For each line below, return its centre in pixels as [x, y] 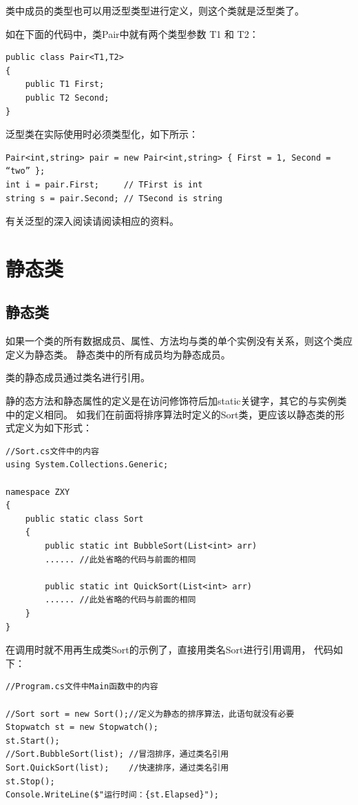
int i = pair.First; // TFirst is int [104, 184]
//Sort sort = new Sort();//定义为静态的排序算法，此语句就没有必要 [150, 714]
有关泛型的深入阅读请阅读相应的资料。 [92, 221]
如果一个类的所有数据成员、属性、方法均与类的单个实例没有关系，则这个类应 [179, 341]
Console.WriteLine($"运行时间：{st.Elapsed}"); [113, 795]
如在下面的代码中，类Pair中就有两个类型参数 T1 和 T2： [132, 33]
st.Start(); [33, 741]
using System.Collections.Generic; [87, 465]
